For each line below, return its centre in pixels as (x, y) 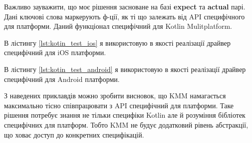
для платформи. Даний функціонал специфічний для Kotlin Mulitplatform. (118, 26)
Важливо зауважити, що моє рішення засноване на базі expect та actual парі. (125, 6)
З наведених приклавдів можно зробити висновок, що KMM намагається (115, 96)
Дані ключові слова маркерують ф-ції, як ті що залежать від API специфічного (125, 16)
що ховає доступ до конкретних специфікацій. (74, 134)
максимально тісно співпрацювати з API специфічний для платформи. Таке (119, 105)
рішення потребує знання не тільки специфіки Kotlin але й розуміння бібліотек (125, 115)
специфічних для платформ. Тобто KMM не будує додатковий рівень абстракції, (126, 124)
